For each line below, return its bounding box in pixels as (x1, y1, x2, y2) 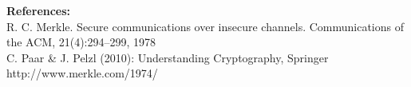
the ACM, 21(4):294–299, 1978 (6, 34, 156, 50)
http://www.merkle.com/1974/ (6, 65, 158, 81)
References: (6, 2, 71, 18)
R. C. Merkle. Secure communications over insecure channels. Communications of (6, 18, 405, 34)
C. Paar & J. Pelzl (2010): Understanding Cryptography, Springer (6, 49, 329, 65)
